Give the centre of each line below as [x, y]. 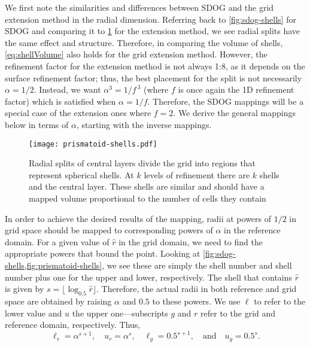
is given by [25, 289]
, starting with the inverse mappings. [144, 124]
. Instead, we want [67, 89]
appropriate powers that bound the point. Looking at [103, 253]
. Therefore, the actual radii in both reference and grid [197, 289]
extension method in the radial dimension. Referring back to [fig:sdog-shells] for [151, 19]
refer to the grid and [238, 313]
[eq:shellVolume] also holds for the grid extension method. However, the [136, 54]
